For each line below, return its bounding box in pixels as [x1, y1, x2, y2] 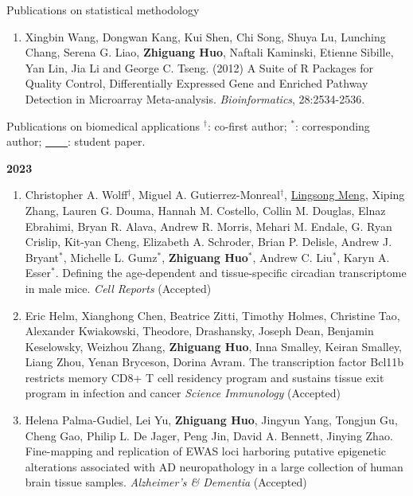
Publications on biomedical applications [6, 117, 201, 134]
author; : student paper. [6, 133, 146, 150]
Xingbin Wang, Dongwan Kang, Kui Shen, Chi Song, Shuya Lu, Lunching [25, 28, 386, 45]
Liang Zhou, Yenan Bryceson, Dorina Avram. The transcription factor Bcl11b [25, 353, 404, 370]
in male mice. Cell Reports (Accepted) [25, 279, 212, 296]
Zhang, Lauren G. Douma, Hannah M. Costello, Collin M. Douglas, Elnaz [25, 201, 386, 218]
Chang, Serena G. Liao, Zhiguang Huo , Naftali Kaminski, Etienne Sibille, [25, 44, 394, 61]
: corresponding [294, 117, 370, 134]
